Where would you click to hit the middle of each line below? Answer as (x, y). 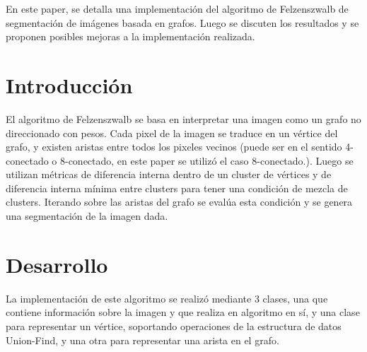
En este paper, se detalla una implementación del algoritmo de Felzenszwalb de (177, 8)
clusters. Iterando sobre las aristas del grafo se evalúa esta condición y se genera (179, 202)
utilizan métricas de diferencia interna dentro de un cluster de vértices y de (169, 174)
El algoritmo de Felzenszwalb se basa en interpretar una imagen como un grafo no (183, 118)
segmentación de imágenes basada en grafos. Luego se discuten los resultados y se (182, 22)
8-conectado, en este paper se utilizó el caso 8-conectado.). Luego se (206, 160)
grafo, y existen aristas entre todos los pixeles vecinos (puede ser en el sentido (174, 147)
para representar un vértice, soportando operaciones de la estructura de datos (174, 325)
